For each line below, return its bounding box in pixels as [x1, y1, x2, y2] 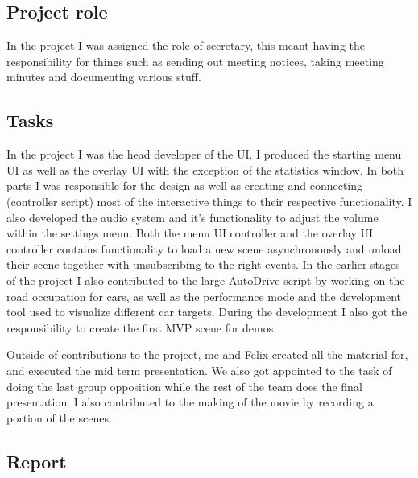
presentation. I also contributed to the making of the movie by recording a [6, 394, 374, 410]
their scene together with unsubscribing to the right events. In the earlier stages [6, 256, 400, 273]
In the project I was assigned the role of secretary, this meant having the [6, 37, 366, 54]
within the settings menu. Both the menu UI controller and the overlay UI [6, 225, 374, 241]
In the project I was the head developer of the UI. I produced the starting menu [6, 146, 402, 163]
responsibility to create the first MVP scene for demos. [6, 319, 277, 336]
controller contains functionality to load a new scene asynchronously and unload [6, 240, 402, 257]
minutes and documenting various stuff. [6, 68, 201, 85]
